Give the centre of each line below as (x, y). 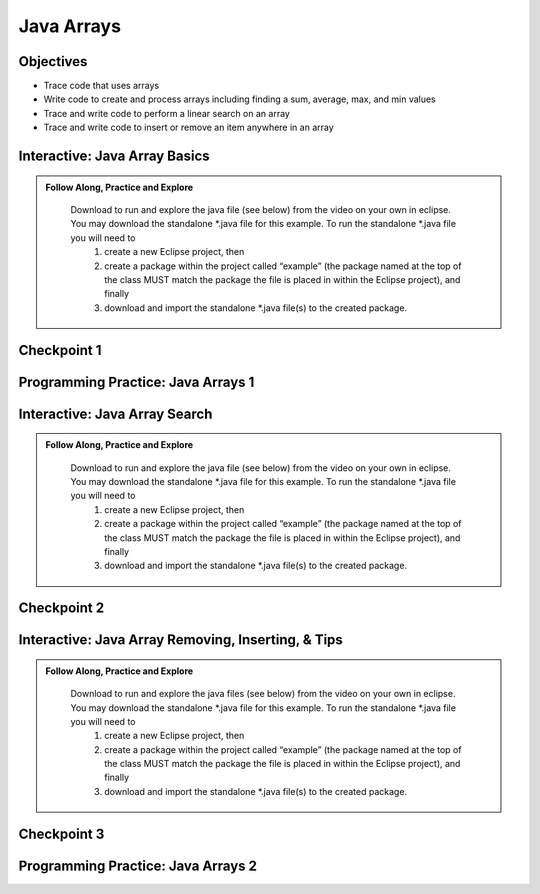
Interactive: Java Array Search (115, 413)
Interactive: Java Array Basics (114, 156)
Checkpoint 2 (61, 608)
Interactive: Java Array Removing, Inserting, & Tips (181, 640)
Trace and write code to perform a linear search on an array (166, 113)
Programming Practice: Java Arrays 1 (136, 381)
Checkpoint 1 (60, 350)
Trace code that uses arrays (101, 86)
